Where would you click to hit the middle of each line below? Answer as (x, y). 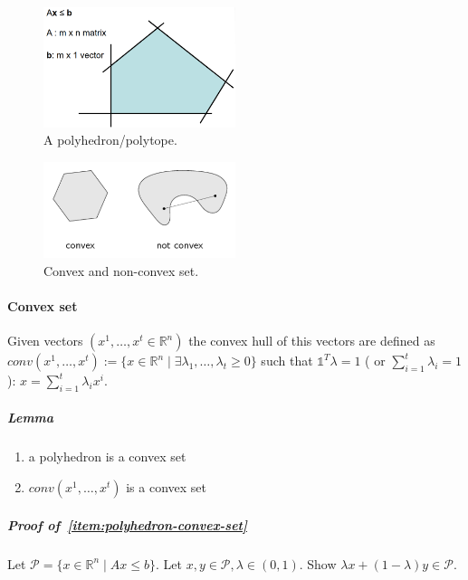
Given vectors (45, 341)
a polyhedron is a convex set (107, 456)
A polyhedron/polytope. (110, 140)
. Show (318, 563)
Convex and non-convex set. (121, 270)
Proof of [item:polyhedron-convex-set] (127, 524)
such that (287, 361)
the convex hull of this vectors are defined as (312, 341)
